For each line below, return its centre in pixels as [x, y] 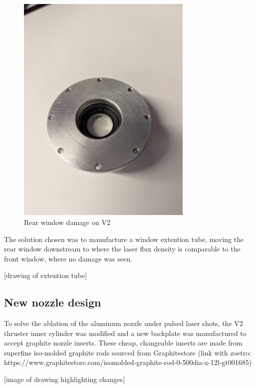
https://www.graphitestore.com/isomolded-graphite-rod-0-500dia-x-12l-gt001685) [128, 362]
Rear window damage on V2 [67, 222]
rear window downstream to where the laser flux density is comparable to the [122, 249]
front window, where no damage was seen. [68, 258]
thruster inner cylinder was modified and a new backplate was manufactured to [125, 333]
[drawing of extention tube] [46, 275]
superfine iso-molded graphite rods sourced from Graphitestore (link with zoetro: [128, 352]
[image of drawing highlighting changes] [65, 379]
